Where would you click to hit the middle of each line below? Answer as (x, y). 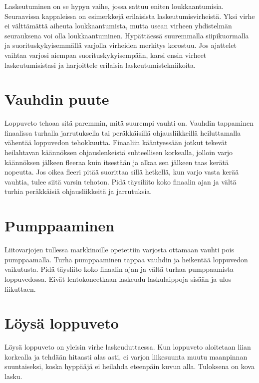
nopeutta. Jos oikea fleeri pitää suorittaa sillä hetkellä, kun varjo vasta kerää (122, 172)
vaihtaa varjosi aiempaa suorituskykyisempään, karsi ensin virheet (106, 55)
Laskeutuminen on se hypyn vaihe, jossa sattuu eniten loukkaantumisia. (114, 6)
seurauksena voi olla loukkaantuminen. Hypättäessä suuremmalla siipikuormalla (127, 35)
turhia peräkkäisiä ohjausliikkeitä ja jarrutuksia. (78, 191)
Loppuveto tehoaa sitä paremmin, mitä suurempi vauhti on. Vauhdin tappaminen (129, 123)
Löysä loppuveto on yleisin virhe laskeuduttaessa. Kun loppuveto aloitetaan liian (128, 347)
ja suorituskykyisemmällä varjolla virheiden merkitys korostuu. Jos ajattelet (121, 45)
